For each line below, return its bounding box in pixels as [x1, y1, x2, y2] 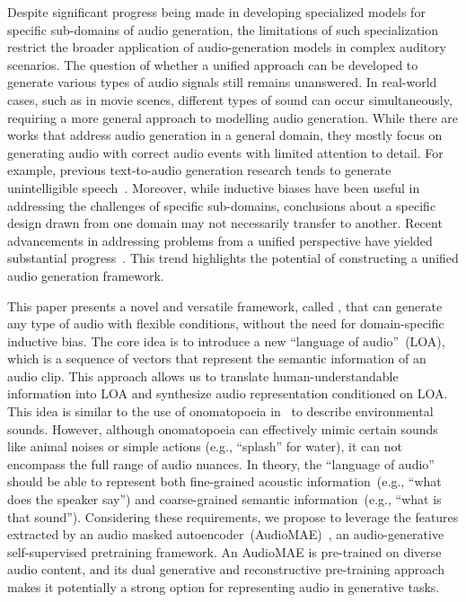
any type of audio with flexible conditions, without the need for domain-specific [7, 314, 444, 333]
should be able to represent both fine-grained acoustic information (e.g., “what [7, 472, 442, 491]
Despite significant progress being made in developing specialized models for [7, 3, 426, 21]
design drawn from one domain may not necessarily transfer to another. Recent [7, 214, 443, 232]
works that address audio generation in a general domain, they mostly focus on [7, 126, 443, 144]
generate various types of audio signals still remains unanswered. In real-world [7, 73, 437, 92]
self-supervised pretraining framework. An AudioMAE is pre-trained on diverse [7, 542, 442, 561]
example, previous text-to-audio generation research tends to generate [7, 161, 391, 179]
